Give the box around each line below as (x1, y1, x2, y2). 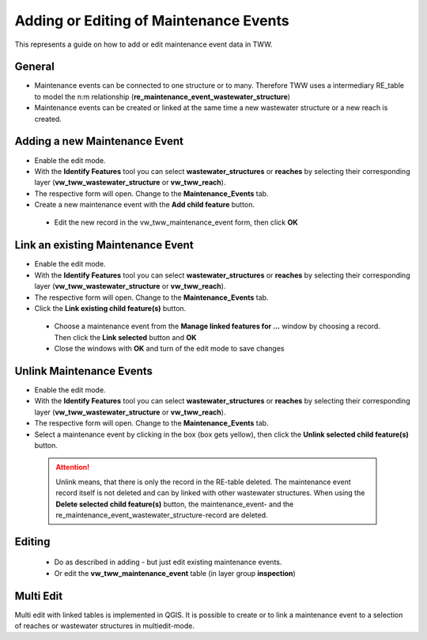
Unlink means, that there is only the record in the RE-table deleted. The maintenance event (55, 477, 351, 487)
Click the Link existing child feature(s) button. (34, 303, 187, 312)
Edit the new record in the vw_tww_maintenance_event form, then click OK (54, 218, 298, 227)
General (14, 60, 55, 74)
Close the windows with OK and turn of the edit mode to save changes (54, 344, 285, 354)
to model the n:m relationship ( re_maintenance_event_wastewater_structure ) (34, 92, 291, 101)
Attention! (55, 463, 90, 472)
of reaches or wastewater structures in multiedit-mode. (14, 621, 195, 631)
